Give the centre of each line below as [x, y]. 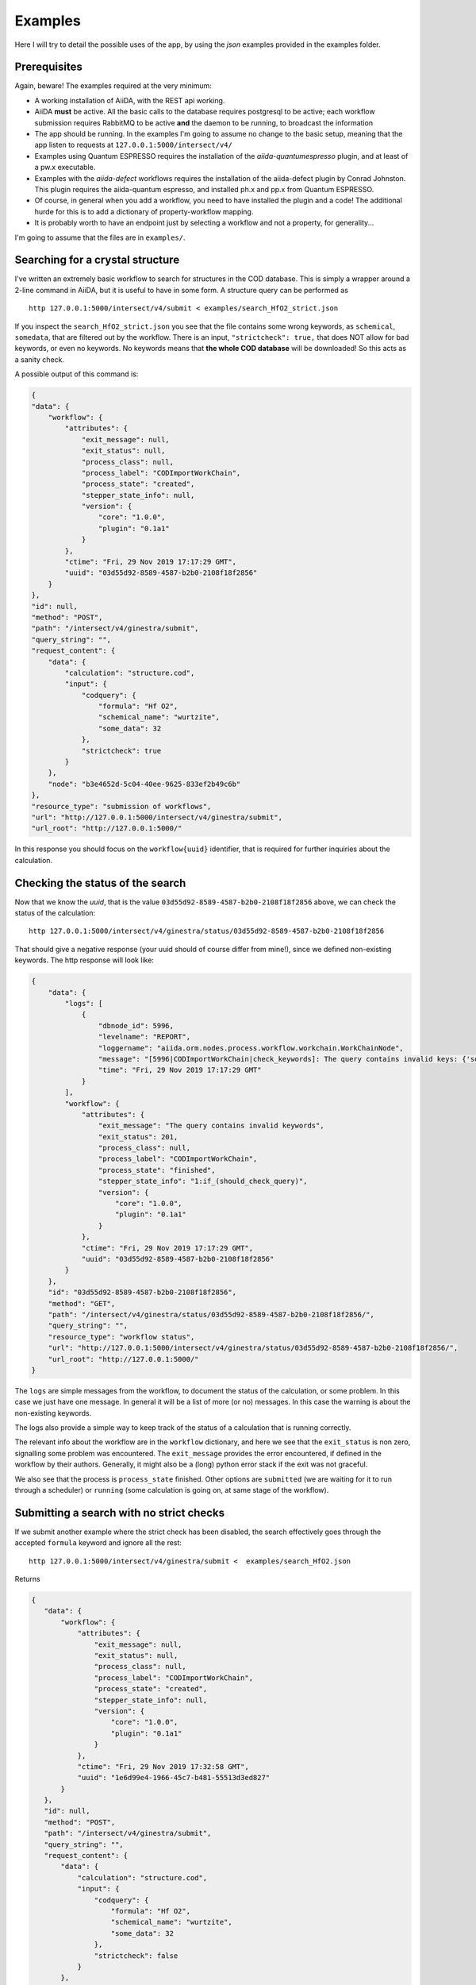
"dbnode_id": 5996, [136, 1025]
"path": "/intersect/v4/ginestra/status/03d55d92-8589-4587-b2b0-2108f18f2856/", [211, 1314]
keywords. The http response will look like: [84, 960]
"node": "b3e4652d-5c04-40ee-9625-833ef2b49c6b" [144, 784]
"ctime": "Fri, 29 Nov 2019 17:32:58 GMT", [163, 1766]
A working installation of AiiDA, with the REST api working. [130, 100]
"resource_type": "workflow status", [121, 1337]
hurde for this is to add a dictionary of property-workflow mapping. [144, 211]
